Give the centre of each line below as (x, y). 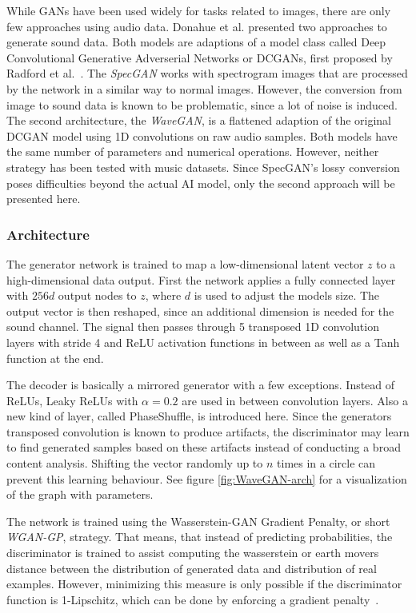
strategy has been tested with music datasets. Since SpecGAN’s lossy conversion (203, 167)
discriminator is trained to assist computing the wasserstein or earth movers (193, 553)
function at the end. (55, 358)
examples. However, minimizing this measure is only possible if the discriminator (204, 584)
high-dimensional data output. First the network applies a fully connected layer (201, 279)
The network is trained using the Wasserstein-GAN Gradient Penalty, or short (198, 521)
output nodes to (97, 295)
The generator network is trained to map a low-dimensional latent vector (185, 263)
